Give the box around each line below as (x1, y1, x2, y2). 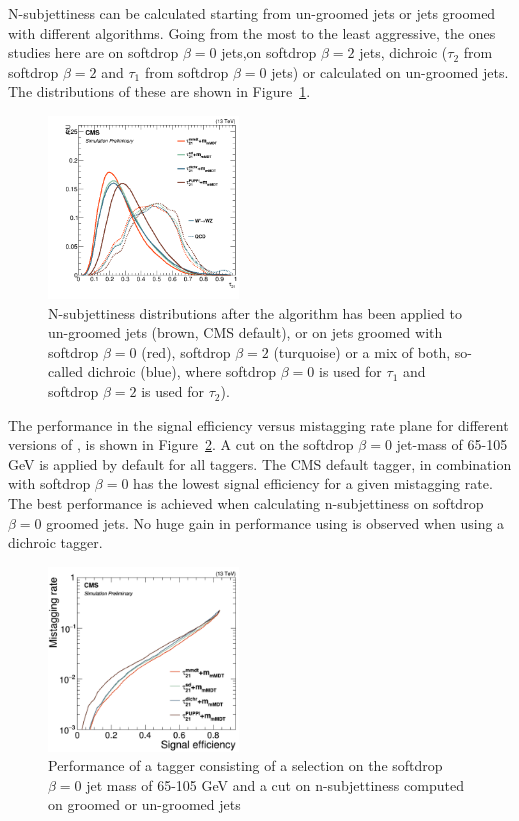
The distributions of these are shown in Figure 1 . (8, 81, 311, 102)
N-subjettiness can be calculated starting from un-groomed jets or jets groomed (8, 3, 496, 23)
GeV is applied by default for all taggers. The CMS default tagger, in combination (8, 453, 512, 474)
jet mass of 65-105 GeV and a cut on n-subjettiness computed (86, 774, 464, 795)
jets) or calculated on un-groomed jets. (271, 61, 509, 82)
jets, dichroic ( (359, 42, 448, 63)
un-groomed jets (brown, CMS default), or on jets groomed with (48, 322, 443, 343)
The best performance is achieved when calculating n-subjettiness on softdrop (8, 493, 484, 514)
